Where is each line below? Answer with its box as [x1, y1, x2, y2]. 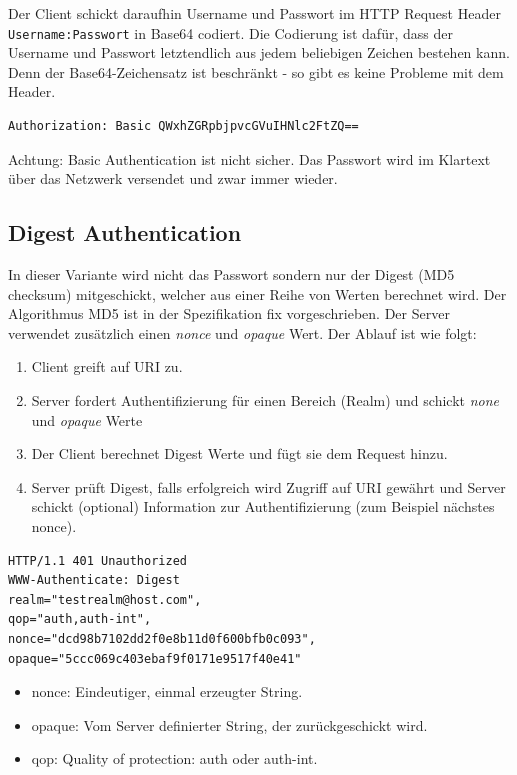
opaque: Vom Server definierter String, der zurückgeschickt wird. [31, 714, 428, 735]
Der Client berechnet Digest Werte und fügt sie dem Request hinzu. [31, 443, 448, 464]
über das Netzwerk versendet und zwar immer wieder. [8, 168, 338, 189]
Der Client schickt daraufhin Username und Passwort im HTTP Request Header [8, 3, 501, 23]
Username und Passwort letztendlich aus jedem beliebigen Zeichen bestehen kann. [8, 42, 510, 63]
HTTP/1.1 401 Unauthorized [8, 553, 187, 568]
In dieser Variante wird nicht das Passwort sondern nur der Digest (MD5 [8, 264, 455, 285]
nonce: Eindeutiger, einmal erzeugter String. [31, 681, 303, 702]
